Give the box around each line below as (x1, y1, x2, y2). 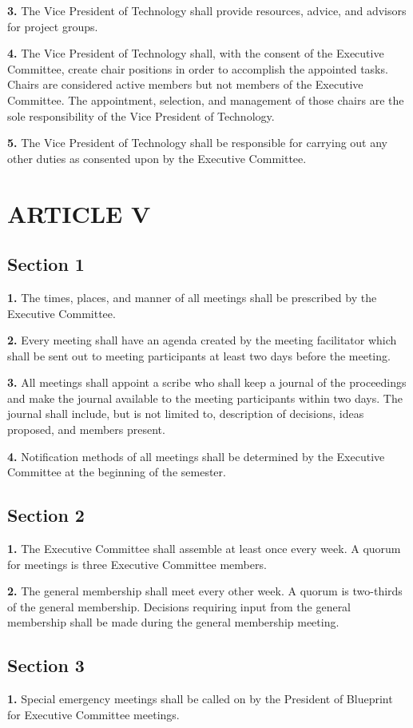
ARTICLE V (7, 197, 151, 229)
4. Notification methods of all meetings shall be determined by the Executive (7, 448, 385, 464)
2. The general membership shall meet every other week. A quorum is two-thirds (7, 583, 403, 599)
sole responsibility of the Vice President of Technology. (7, 107, 275, 124)
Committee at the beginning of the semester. (7, 463, 226, 480)
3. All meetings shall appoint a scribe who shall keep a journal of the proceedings (7, 374, 407, 391)
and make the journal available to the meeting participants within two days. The (7, 389, 403, 406)
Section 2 (7, 503, 85, 527)
